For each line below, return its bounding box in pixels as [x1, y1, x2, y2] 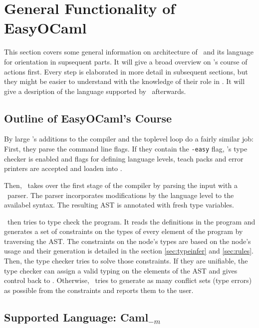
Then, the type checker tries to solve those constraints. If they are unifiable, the [4, 255, 248, 266]
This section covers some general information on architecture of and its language [4, 46, 254, 57]
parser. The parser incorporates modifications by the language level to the [7, 189, 234, 200]
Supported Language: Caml [4, 309, 149, 324]
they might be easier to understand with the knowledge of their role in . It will [4, 76, 245, 86]
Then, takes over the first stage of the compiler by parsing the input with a [4, 179, 238, 190]
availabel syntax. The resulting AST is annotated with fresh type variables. [4, 199, 234, 210]
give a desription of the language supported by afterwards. [4, 85, 186, 96]
